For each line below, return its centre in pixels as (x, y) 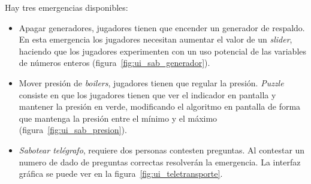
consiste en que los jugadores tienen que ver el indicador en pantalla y (147, 94)
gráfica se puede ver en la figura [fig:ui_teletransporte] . (121, 174)
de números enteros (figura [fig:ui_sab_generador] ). (114, 63)
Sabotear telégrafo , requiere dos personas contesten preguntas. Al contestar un (162, 150)
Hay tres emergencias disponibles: (67, 7)
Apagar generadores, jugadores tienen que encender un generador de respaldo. (162, 27)
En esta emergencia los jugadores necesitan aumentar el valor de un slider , (155, 39)
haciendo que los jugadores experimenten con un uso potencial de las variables (163, 51)
